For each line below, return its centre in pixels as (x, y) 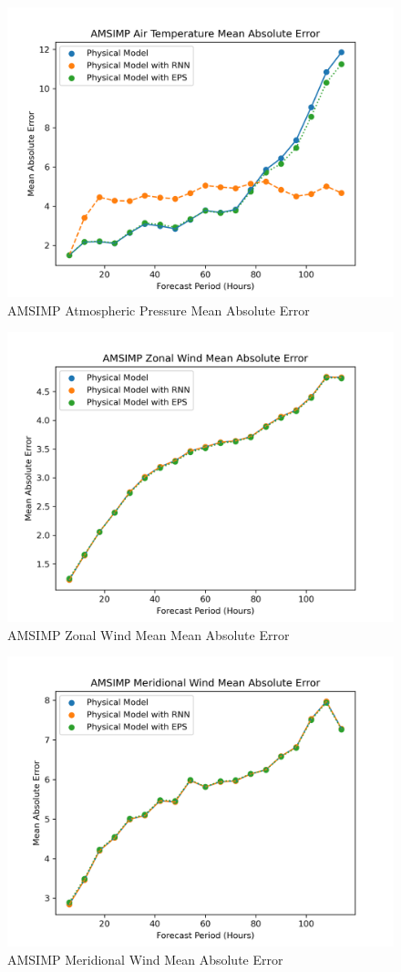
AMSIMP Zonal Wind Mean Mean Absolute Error (149, 634)
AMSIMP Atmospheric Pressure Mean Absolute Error (159, 310)
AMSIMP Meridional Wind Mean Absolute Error (145, 959)
